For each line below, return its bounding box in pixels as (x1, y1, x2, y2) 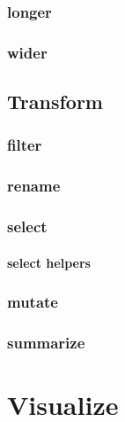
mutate (7, 291, 58, 313)
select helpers (7, 253, 91, 271)
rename (7, 175, 61, 197)
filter (7, 134, 42, 156)
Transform (7, 88, 103, 115)
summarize (7, 331, 85, 353)
